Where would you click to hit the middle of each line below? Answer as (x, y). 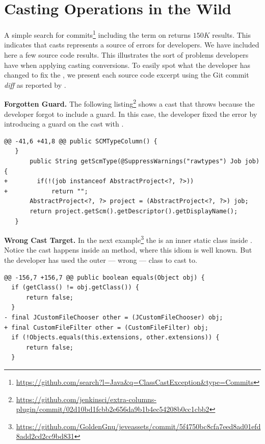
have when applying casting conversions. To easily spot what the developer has (127, 65)
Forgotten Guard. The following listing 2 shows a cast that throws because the (129, 103)
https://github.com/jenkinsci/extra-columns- (86, 399)
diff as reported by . (35, 84)
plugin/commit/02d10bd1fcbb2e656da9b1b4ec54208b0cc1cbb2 (113, 409)
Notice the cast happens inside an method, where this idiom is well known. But (128, 250)
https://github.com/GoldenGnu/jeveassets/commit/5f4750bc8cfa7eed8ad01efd (138, 426)
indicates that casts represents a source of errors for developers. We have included (132, 45)
